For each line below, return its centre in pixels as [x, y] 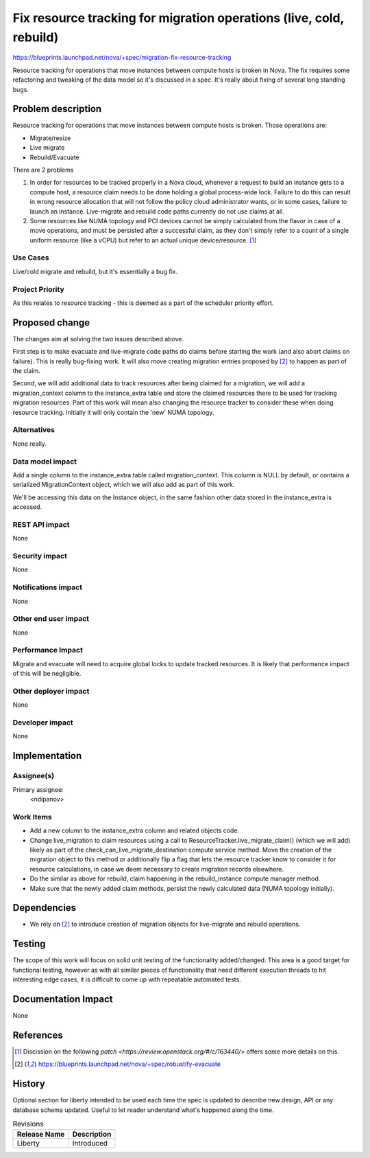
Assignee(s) [34, 776]
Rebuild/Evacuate [55, 157]
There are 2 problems [43, 170]
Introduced [90, 1144]
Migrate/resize [50, 138]
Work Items [32, 817]
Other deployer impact [51, 691]
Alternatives [34, 430]
